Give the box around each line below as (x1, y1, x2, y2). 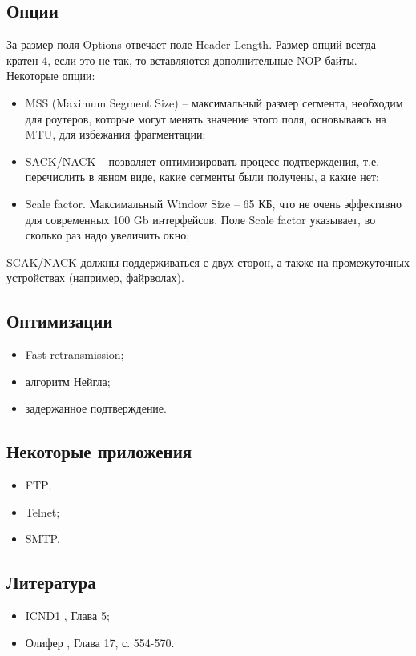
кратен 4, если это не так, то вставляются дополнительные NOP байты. (6, 51, 357, 68)
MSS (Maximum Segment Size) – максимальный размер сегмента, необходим (25, 94, 403, 111)
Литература (6, 569, 96, 594)
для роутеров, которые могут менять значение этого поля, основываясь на (25, 110, 386, 127)
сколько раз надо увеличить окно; (25, 227, 190, 243)
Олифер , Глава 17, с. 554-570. (25, 634, 175, 650)
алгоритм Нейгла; (25, 372, 111, 389)
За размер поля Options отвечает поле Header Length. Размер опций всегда (6, 36, 376, 53)
